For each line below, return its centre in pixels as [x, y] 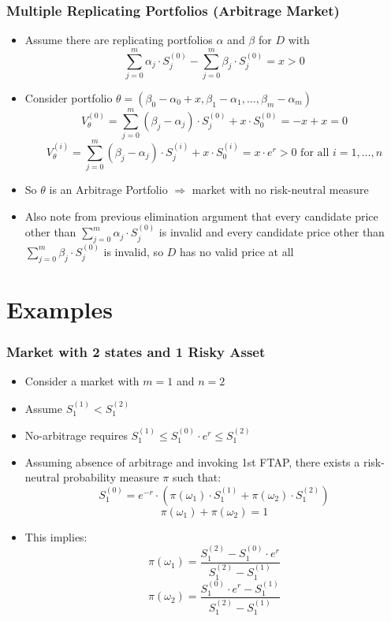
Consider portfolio [69, 97]
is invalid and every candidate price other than [272, 232]
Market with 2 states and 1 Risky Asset [136, 351]
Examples [60, 309]
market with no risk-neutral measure [280, 190]
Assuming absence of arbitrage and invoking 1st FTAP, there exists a [192, 461]
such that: [197, 477]
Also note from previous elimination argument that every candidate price [201, 216]
